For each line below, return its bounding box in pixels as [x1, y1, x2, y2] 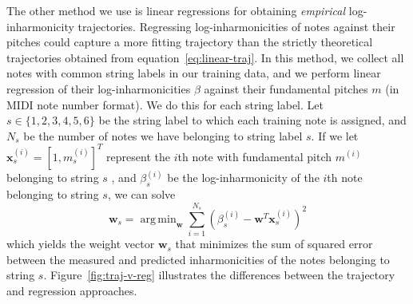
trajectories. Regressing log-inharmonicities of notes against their [77, 18, 395, 34]
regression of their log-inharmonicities [6, 80, 191, 97]
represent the [106, 148, 170, 164]
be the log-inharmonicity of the [167, 169, 320, 186]
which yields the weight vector [6, 235, 155, 252]
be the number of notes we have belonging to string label [23, 127, 303, 144]
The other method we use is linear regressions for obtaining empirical [6, 2, 346, 18]
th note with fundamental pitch [177, 148, 332, 164]
